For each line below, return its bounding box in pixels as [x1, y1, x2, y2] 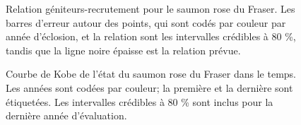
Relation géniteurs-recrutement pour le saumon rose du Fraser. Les [6, 1, 295, 16]
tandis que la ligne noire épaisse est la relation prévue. [6, 42, 241, 57]
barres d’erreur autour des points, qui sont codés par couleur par [6, 15, 286, 30]
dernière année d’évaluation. [6, 108, 127, 123]
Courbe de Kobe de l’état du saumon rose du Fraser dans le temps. [6, 66, 296, 81]
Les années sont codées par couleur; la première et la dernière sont [6, 80, 293, 95]
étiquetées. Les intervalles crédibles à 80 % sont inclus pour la [6, 94, 273, 109]
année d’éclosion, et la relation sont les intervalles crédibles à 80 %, [6, 29, 296, 44]
